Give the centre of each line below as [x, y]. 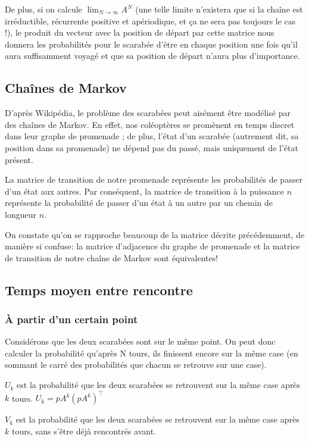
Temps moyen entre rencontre [99, 290]
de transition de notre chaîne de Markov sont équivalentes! [112, 257]
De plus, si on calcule [43, 9]
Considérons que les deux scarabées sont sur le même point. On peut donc [140, 341]
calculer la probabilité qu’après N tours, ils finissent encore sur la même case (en [152, 353]
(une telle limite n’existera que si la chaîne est [219, 9]
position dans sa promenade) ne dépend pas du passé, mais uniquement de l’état [152, 147]
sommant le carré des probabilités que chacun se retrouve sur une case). [136, 365]
